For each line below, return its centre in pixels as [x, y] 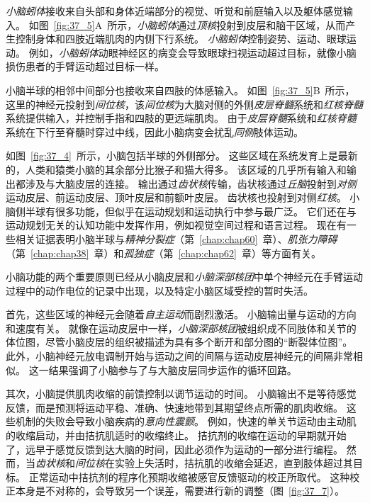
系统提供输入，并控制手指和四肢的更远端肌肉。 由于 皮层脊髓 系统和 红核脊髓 [181, 118]
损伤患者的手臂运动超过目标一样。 [85, 66]
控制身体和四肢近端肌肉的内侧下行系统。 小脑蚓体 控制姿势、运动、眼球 [181, 39]
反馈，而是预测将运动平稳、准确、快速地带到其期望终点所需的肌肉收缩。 [174, 407]
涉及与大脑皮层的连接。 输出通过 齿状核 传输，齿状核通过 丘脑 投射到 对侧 [191, 183]
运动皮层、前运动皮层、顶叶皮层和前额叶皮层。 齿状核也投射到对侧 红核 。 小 [183, 197]
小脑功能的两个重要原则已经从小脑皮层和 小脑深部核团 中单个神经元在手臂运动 [184, 277]
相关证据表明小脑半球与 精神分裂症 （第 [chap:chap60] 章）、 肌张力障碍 [176, 238]
